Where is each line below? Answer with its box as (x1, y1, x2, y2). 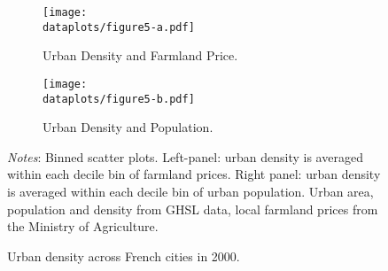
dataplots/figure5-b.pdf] (43, 92, 195, 105)
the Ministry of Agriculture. (7, 217, 159, 236)
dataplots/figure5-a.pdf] (43, 20, 195, 34)
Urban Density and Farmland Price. (43, 46, 238, 65)
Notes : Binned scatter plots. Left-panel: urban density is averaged (7, 147, 363, 166)
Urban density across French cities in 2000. (7, 246, 240, 265)
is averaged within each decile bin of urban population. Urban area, (7, 182, 374, 200)
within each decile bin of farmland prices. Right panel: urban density (7, 165, 381, 183)
